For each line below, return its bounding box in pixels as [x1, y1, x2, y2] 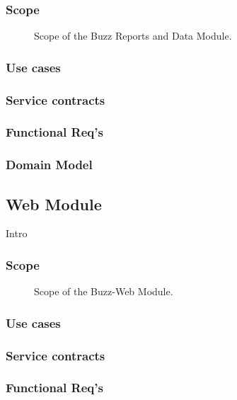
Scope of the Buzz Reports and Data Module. [34, 28, 232, 43]
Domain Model [6, 156, 93, 173]
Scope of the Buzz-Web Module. [34, 284, 173, 299]
